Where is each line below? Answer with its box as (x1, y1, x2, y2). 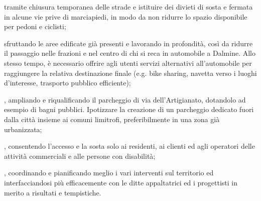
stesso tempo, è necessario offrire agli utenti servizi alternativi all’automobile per (4, 57, 252, 68)
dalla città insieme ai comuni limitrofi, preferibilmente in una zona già (4, 114, 220, 124)
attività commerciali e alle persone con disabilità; (4, 150, 156, 161)
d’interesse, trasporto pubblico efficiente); (4, 77, 131, 88)
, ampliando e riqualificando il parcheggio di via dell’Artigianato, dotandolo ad (4, 94, 246, 105)
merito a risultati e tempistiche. (4, 187, 101, 197)
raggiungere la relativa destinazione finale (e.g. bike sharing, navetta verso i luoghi (4, 67, 257, 78)
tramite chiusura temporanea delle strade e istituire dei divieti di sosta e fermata (4, 2, 253, 12)
